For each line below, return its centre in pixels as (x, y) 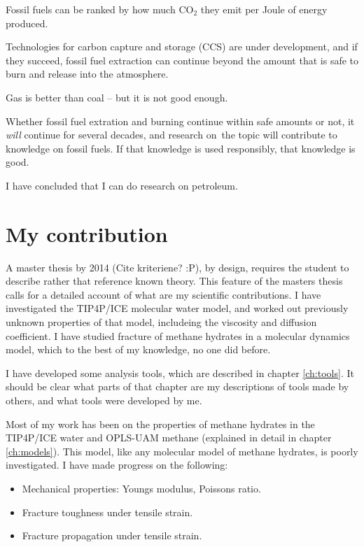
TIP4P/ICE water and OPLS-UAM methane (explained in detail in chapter (169, 438)
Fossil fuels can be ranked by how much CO (100, 9)
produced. (27, 23)
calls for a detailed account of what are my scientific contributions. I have (163, 294)
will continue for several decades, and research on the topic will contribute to (171, 135)
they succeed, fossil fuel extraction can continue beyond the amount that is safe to (182, 60)
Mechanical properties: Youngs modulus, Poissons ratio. (141, 488)
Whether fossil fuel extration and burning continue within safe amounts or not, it (180, 121)
